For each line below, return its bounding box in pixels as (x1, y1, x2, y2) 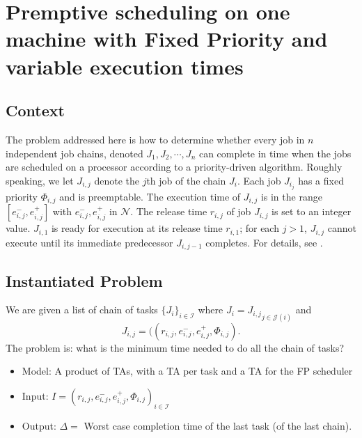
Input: (22, 388, 49, 402)
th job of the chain (146, 173, 226, 187)
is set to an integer (271, 204, 352, 219)
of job (226, 204, 251, 219)
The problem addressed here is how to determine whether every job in (6, 132, 305, 146)
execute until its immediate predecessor (6, 235, 173, 249)
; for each (239, 221, 279, 235)
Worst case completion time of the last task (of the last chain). (84, 418, 352, 432)
